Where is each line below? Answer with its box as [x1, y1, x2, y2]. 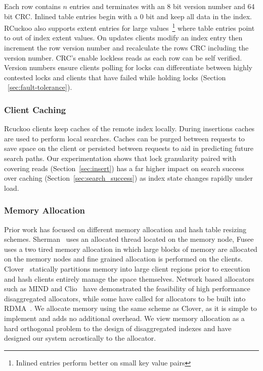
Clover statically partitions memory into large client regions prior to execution [4, 263, 250, 274]
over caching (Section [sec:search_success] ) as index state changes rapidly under [4, 173, 253, 183]
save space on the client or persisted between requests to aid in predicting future [4, 143, 253, 153]
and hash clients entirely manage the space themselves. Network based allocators [4, 273, 254, 284]
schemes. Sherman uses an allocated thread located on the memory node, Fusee [4, 234, 254, 244]
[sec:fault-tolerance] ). [8, 82, 72, 92]
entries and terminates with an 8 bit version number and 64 [69, 1, 255, 11]
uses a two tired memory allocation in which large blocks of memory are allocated [4, 243, 257, 254]
